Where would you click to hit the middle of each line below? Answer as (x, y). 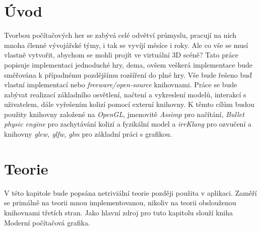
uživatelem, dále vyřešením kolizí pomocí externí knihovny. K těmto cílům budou (129, 104)
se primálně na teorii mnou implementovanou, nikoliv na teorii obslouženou (120, 203)
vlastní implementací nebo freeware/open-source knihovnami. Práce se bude (121, 84)
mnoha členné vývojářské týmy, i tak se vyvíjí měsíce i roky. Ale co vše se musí (126, 45)
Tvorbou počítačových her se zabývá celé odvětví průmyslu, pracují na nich (120, 35)
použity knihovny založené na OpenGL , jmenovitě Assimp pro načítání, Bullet (124, 114)
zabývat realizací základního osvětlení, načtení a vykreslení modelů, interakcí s (125, 94)
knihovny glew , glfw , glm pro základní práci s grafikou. (88, 134)
